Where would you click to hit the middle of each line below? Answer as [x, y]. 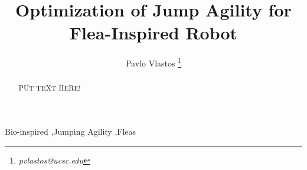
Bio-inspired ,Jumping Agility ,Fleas [71, 131]
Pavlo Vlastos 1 [153, 62]
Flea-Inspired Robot [153, 33]
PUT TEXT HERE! [50, 88]
